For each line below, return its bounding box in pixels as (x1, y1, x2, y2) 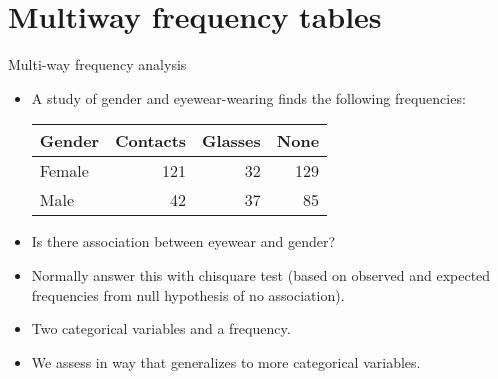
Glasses (202, 129, 261, 153)
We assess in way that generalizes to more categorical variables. (31, 351, 421, 372)
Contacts (115, 129, 187, 153)
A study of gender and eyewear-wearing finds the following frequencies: (31, 87, 466, 108)
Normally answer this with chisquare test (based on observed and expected (31, 264, 491, 285)
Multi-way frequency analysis (8, 54, 187, 75)
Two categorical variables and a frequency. (31, 318, 291, 339)
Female (39, 159, 89, 183)
